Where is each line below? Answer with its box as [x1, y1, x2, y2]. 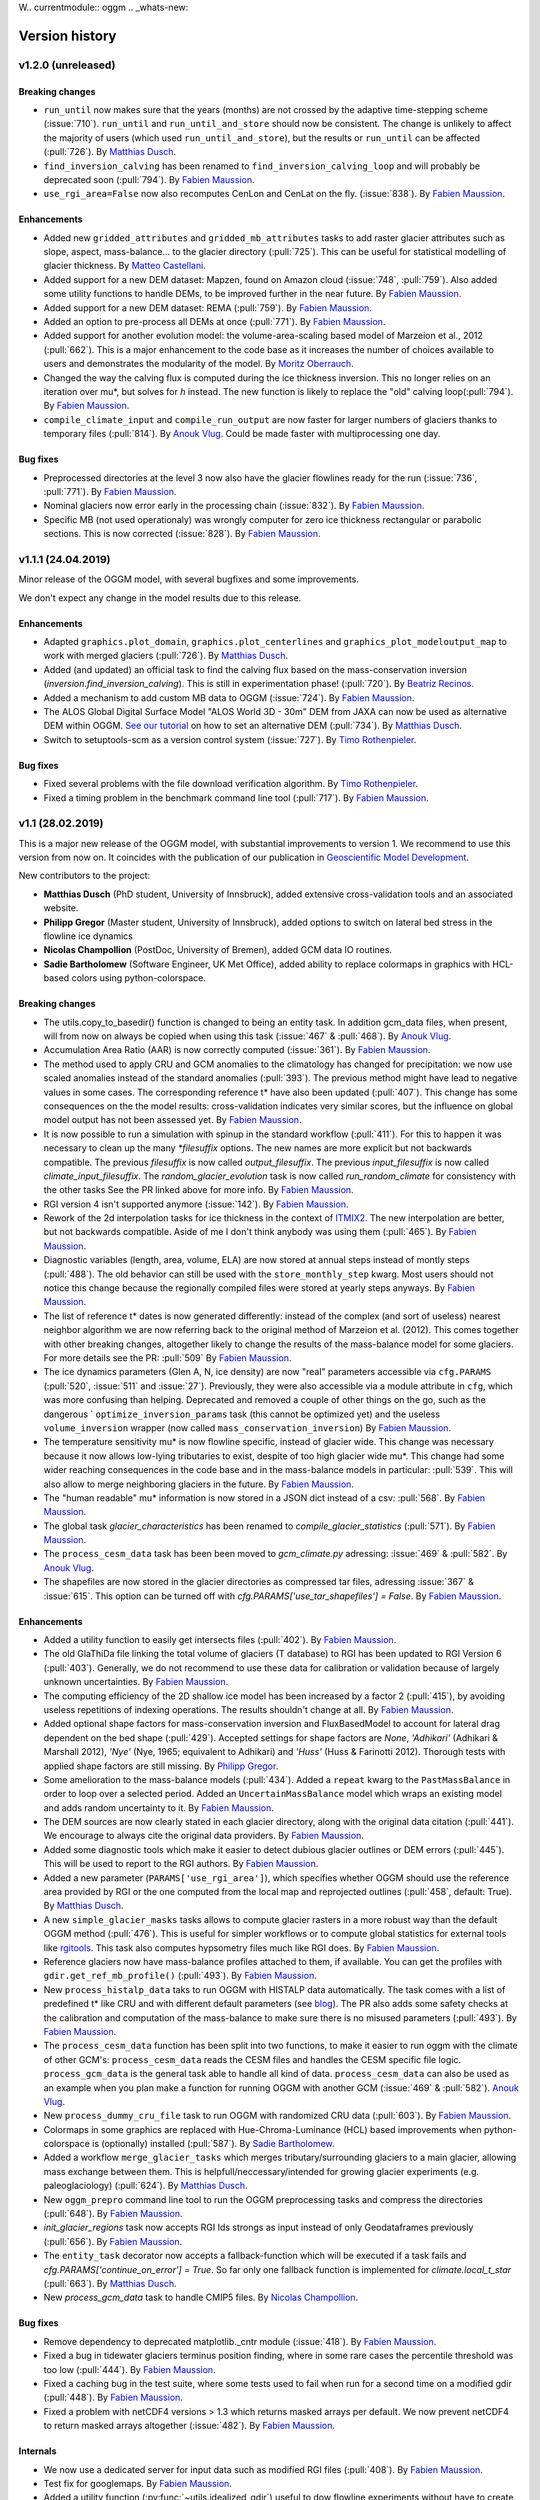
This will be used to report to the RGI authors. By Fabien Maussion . [43, 1858, 319, 1870]
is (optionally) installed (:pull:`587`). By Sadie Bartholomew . [91, 2138, 335, 2150]
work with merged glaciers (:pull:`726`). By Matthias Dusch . [43, 650, 289, 662]
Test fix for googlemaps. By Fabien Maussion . [43, 2477, 232, 2489]
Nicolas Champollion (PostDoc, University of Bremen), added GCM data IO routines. [43, 944, 393, 956]
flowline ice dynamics [43, 930, 134, 942]
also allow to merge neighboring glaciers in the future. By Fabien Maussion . [43, 1478, 355, 1490]
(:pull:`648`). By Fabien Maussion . [43, 2208, 184, 2220]
